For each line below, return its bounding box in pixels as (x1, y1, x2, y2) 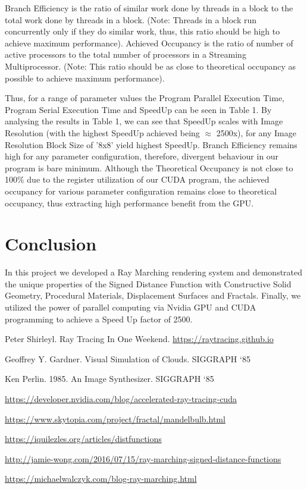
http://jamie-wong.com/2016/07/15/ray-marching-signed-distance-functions (5, 452, 281, 465)
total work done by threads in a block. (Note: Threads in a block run (5, 13, 257, 26)
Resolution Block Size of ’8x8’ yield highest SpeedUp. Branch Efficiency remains (5, 138, 297, 151)
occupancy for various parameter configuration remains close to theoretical (5, 184, 277, 197)
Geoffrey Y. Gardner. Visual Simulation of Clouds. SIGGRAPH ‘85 (5, 352, 250, 365)
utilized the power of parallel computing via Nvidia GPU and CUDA (5, 301, 256, 313)
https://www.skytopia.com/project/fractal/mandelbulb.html (5, 412, 225, 425)
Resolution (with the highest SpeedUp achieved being (5, 126, 200, 139)
